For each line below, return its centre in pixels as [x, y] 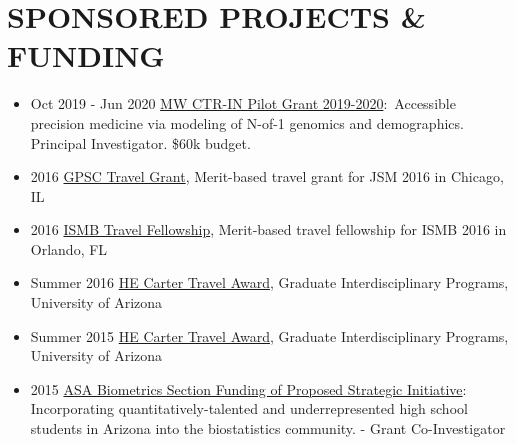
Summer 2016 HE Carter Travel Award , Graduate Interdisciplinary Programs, [269, 282]
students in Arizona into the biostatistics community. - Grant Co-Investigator [268, 428]
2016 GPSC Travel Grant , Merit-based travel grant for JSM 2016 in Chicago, [267, 176]
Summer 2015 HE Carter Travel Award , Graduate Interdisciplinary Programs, [269, 335]
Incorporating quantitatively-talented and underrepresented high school [249, 408]
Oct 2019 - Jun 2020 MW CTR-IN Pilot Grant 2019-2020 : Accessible [243, 103]
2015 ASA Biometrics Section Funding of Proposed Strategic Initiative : [248, 388]
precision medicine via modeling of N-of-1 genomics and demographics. [247, 122]
